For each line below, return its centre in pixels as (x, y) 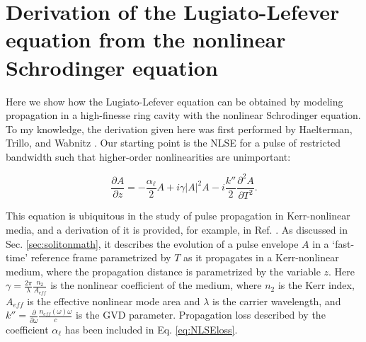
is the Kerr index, (316, 285)
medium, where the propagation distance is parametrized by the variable (163, 271)
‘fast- (343, 243)
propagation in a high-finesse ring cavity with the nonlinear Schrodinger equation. (183, 115)
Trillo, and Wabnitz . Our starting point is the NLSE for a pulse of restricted (173, 143)
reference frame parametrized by (101, 257)
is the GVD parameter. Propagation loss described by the (200, 315)
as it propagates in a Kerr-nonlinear (261, 257)
